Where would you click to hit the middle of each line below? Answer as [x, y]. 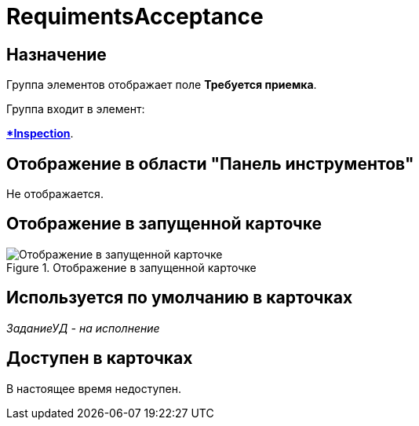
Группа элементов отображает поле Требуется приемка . [162, 85]
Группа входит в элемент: [76, 109]
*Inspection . [40, 134]
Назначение [56, 54]
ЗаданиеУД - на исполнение [83, 328]
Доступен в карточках [100, 358]
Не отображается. [55, 194]
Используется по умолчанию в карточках [180, 298]
